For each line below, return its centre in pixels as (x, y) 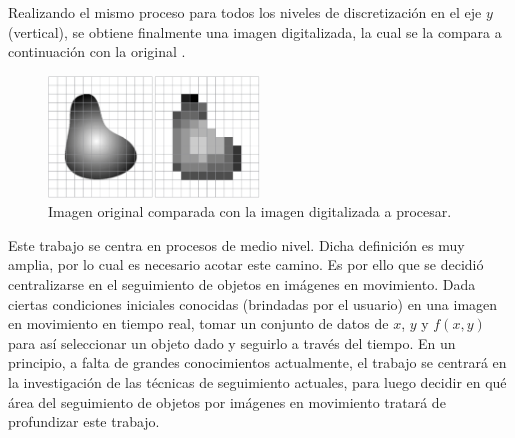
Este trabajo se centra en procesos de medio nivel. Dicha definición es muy (236, 244)
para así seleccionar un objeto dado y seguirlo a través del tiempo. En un (232, 342)
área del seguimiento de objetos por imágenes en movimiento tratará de (227, 401)
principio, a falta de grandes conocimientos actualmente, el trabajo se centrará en (257, 362)
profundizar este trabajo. (84, 421)
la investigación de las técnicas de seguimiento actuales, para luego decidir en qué (257, 382)
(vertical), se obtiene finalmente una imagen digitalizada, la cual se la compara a (255, 31)
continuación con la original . (97, 51)
